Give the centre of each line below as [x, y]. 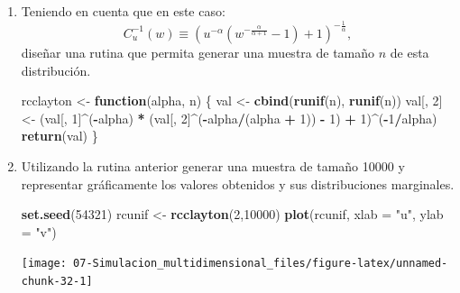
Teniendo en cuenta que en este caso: [123, 11]
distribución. [56, 70]
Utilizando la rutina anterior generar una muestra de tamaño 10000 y [213, 165]
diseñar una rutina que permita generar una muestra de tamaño [198, 52]
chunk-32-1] [57, 281]
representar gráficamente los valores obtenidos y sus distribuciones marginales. [238, 183]
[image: [44, 264]
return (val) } [60, 136]
